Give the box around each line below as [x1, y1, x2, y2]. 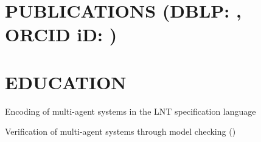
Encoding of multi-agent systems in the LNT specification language [5, 104, 256, 117]
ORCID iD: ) [5, 22, 117, 47]
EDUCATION [5, 69, 127, 94]
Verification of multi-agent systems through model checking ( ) [5, 125, 236, 138]
